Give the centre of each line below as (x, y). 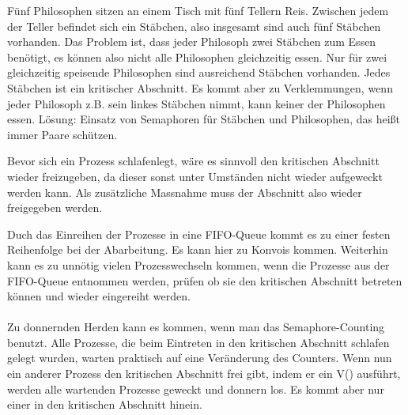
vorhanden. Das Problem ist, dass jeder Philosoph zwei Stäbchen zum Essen (192, 41)
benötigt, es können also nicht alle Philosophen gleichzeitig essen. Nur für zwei (197, 57)
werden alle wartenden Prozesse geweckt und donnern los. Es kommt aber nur (196, 389)
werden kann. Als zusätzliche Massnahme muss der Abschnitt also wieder (185, 192)
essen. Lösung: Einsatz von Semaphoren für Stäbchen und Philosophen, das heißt (204, 119)
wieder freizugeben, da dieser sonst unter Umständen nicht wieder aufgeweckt (195, 176)
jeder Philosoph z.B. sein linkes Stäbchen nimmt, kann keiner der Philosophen (196, 103)
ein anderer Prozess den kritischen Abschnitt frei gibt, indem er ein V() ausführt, (204, 373)
